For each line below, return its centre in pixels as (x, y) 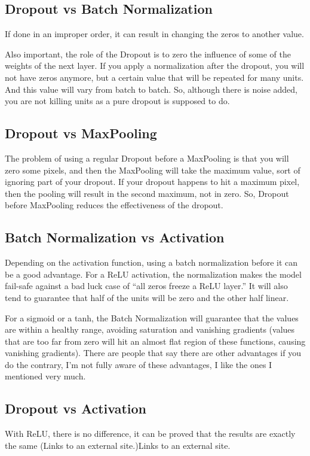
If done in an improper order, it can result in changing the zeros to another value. (154, 34)
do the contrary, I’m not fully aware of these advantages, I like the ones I (139, 364)
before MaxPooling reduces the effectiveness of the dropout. (114, 205)
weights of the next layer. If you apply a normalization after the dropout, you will (155, 66)
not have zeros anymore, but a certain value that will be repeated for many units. (154, 77)
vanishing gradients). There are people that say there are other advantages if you (153, 353)
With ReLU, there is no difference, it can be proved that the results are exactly (150, 434)
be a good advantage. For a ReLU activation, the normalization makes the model (153, 274)
